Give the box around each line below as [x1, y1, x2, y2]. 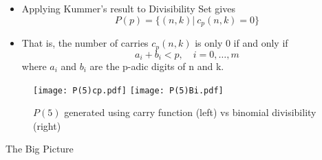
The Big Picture [6, 141, 74, 156]
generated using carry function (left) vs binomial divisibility [64, 105, 316, 119]
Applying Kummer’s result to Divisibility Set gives [21, 1, 235, 15]
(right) [33, 118, 61, 133]
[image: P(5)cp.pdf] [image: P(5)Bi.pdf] [33, 85, 224, 95]
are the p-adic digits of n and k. [89, 58, 224, 73]
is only [195, 36, 223, 50]
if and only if [233, 36, 288, 50]
